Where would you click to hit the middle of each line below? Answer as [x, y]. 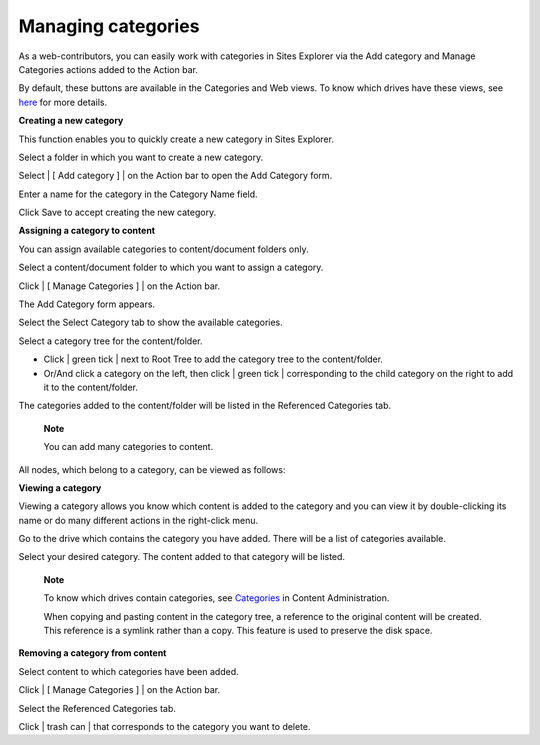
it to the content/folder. [91, 387]
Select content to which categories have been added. [128, 671]
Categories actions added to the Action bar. [108, 69]
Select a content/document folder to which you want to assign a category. [171, 267]
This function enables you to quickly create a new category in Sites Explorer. [176, 139]
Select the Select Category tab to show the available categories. [151, 322]
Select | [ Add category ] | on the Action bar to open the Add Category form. [175, 176]
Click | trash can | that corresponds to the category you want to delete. [164, 726]
